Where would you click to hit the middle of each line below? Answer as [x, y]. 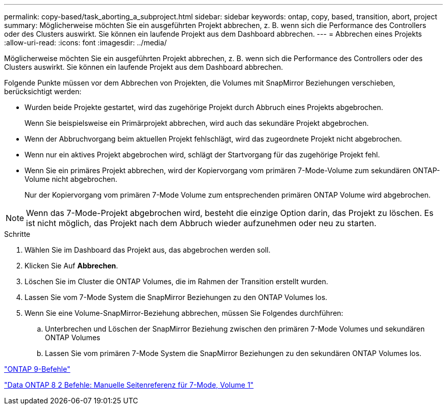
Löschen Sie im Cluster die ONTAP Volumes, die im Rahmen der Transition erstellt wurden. [177, 281]
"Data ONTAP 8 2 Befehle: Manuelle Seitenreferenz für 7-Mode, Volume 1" [129, 385]
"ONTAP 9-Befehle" [37, 369]
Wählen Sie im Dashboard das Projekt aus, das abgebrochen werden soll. [148, 250]
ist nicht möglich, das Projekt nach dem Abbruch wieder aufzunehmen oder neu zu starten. [201, 223]
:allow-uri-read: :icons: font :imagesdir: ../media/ [85, 43]
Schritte [17, 234]
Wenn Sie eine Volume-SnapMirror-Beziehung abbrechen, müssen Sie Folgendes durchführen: [184, 313]
